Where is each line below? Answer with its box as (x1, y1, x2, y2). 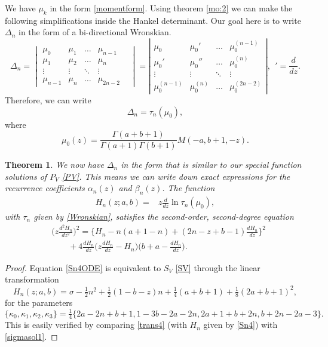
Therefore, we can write (5, 94, 91, 106)
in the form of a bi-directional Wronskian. (19, 26, 171, 38)
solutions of (5, 170, 47, 182)
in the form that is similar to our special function (121, 158, 302, 171)
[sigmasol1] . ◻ (5, 330, 58, 342)
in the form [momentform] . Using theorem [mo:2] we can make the (50, 2, 293, 14)
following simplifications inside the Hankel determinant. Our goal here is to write (5, 14, 301, 26)
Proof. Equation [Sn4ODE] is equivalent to (5, 261, 161, 274)
